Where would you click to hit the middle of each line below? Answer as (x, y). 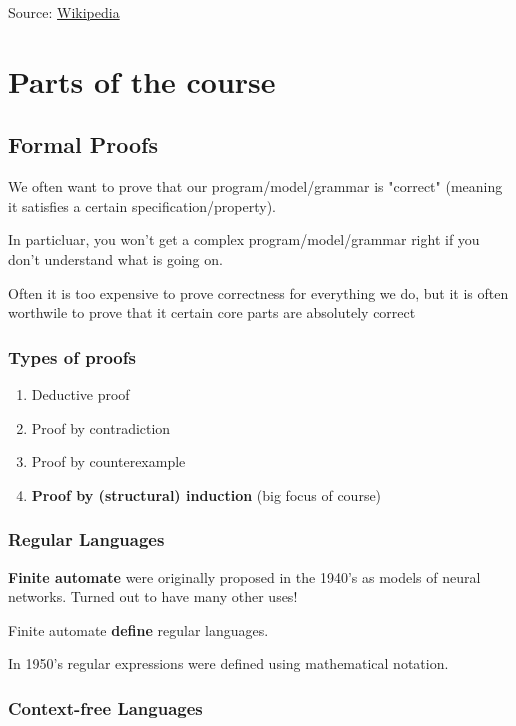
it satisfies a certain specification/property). (142, 205)
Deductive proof (80, 393)
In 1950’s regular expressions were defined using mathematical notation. (228, 663)
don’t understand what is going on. (115, 258)
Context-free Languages (105, 707)
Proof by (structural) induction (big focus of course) (206, 494)
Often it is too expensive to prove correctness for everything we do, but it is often (258, 292)
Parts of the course (142, 80)
